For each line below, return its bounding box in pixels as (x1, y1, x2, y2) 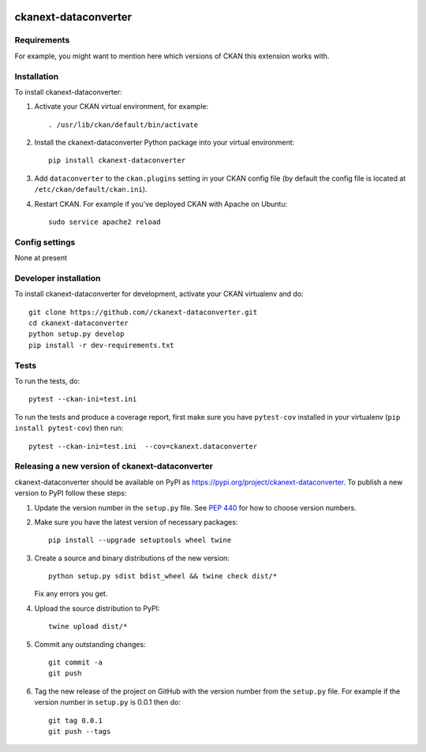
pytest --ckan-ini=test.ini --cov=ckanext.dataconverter (28, 442, 258, 451)
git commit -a (48, 658, 103, 667)
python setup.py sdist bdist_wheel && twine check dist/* (48, 572, 278, 581)
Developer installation (14, 272, 101, 283)
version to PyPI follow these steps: (14, 488, 127, 498)
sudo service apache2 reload (48, 218, 161, 226)
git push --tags (48, 727, 111, 735)
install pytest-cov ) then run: (14, 423, 124, 433)
